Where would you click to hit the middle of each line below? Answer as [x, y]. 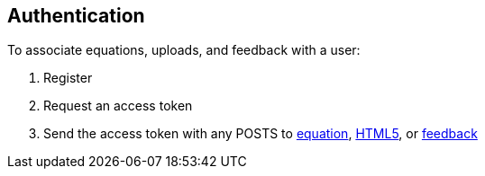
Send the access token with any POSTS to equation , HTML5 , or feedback [261, 134]
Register [68, 78]
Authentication [76, 16]
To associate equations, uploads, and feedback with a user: [184, 50]
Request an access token [118, 106]
